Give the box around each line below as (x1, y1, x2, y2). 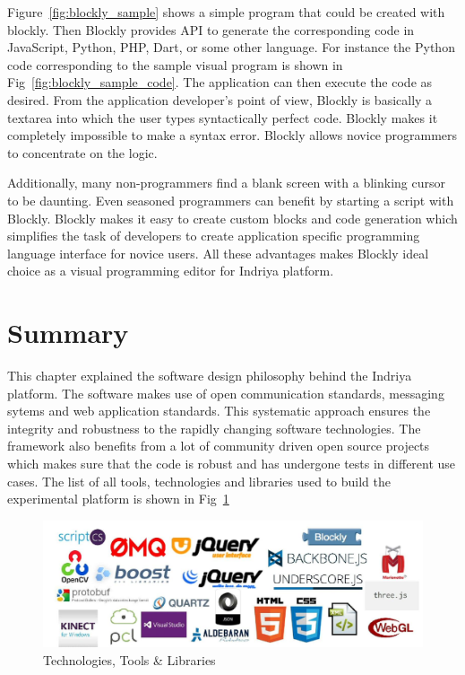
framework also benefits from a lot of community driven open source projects (7, 436, 430, 455)
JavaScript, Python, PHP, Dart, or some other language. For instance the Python (7, 38, 455, 57)
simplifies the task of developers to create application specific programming (7, 226, 420, 245)
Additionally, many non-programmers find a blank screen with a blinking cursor (7, 173, 445, 192)
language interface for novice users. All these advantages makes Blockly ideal (7, 243, 429, 262)
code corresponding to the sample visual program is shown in (7, 55, 343, 74)
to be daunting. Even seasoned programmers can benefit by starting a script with (7, 190, 454, 209)
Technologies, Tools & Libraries (43, 650, 216, 669)
